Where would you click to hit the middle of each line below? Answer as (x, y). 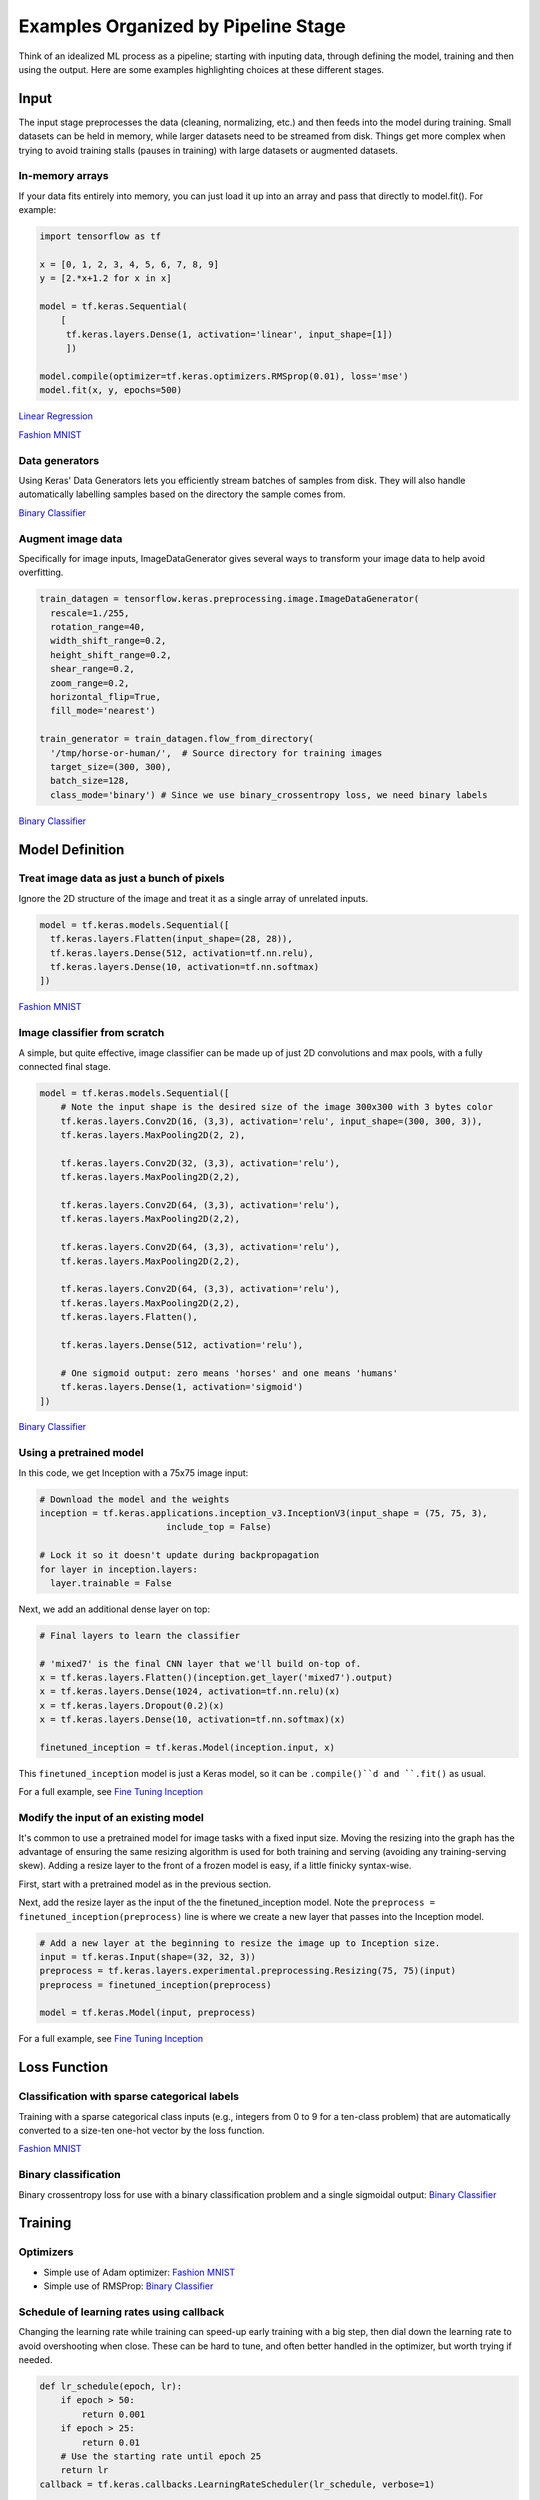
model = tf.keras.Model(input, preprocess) (148, 2013)
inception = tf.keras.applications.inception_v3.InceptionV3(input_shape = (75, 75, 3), (264, 1513)
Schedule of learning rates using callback (121, 2312)
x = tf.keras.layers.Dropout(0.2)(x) (132, 1705)
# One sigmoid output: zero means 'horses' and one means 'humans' (229, 1373)
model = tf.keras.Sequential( (113, 306)
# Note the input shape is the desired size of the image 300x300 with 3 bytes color (277, 1107)
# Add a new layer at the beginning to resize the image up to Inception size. (240, 1943)
